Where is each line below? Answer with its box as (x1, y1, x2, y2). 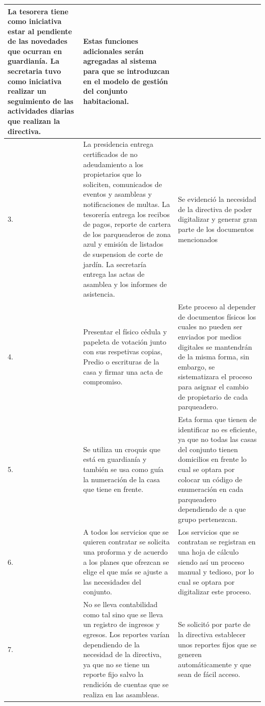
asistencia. (83, 289, 115, 299)
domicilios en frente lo (178, 454, 247, 464)
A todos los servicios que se (83, 526, 169, 537)
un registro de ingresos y (83, 619, 160, 630)
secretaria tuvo (8, 66, 61, 76)
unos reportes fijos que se (178, 639, 257, 649)
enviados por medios (178, 331, 242, 342)
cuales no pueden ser (178, 321, 243, 332)
